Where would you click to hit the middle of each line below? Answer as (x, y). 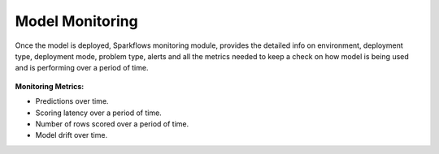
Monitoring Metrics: (50, 86)
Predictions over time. (72, 101)
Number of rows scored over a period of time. (112, 124)
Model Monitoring (76, 21)
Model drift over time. (72, 135)
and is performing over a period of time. (82, 68)
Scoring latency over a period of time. (98, 113)
